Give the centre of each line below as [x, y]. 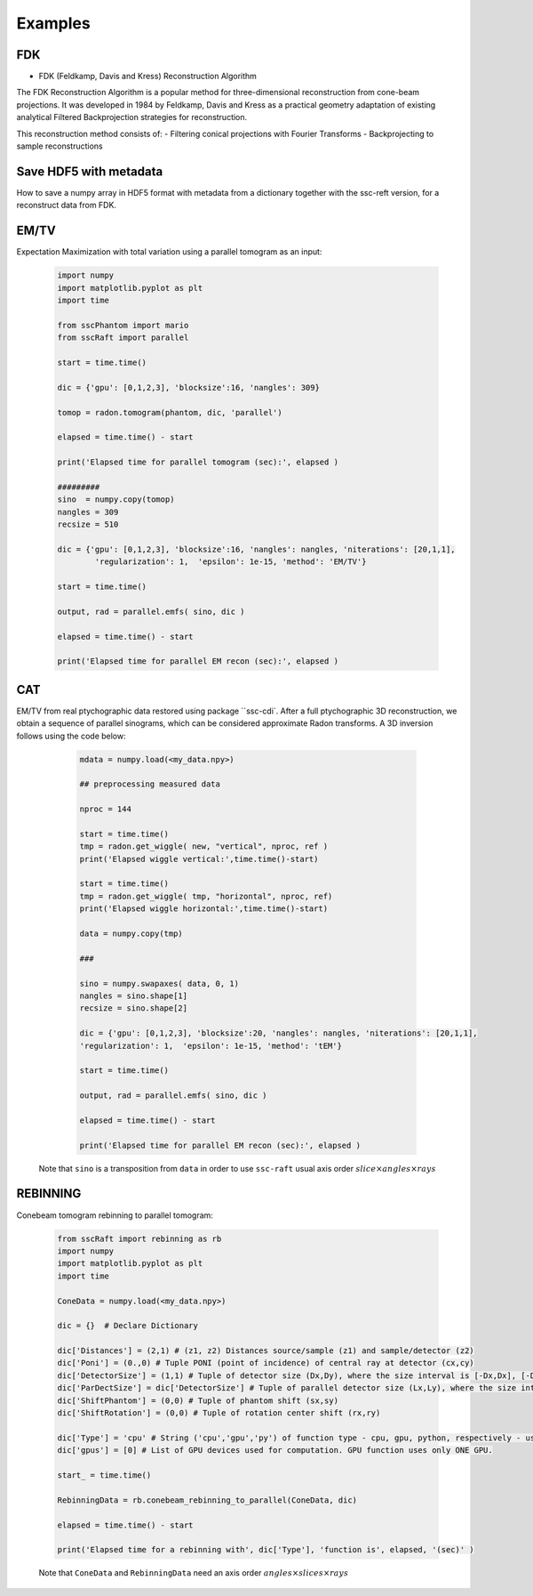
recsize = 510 [88, 524]
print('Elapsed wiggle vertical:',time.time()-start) [199, 859]
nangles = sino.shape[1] [134, 996]
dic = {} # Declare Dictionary [128, 1326]
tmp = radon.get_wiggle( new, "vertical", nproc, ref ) [204, 846]
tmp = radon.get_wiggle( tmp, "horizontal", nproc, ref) [206, 896]
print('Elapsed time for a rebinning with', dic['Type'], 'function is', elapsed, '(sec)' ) [266, 1550]
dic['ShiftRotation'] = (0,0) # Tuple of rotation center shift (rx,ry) [219, 1413]
